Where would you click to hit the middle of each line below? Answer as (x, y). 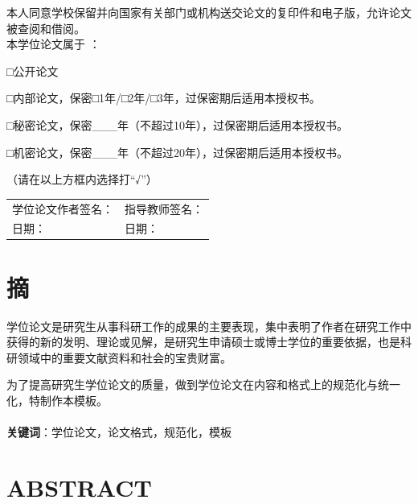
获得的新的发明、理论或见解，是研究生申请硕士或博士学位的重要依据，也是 (203, 342)
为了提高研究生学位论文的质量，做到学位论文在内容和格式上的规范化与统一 (203, 384)
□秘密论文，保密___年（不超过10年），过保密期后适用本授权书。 (177, 124)
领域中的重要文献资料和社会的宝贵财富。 (124, 357)
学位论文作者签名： (63, 208)
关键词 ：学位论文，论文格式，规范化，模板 (119, 432)
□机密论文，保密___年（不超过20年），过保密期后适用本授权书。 (177, 152)
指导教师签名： (164, 208)
